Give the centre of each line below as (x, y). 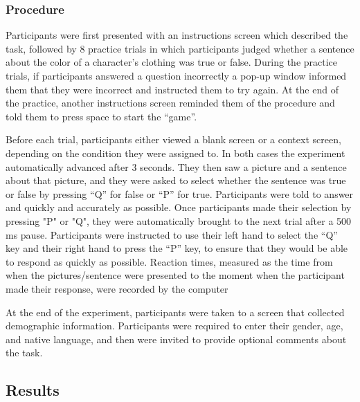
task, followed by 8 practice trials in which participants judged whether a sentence (180, 48)
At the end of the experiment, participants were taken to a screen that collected (175, 312)
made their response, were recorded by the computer (117, 288)
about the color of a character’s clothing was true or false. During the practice (172, 62)
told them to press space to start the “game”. (101, 116)
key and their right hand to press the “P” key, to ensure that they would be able (177, 248)
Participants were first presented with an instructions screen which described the (177, 35)
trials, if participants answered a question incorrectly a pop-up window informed (176, 75)
